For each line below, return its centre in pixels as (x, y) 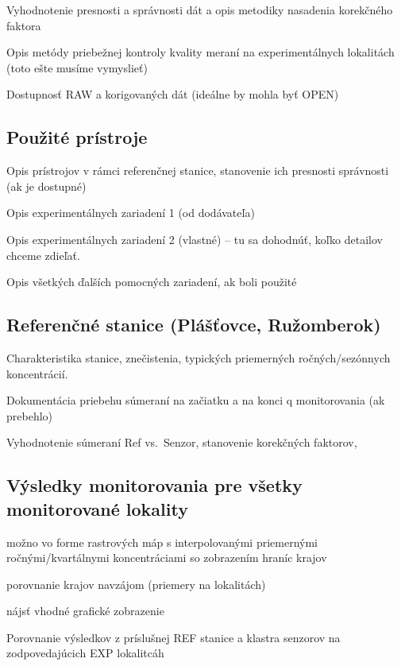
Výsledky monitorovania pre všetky (154, 485)
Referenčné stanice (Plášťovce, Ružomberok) (194, 325)
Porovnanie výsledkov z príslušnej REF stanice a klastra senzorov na (174, 637)
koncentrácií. (37, 373)
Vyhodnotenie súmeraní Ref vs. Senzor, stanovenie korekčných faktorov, (182, 442)
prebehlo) (30, 415)
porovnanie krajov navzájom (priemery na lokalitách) (136, 584)
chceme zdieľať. (43, 255)
